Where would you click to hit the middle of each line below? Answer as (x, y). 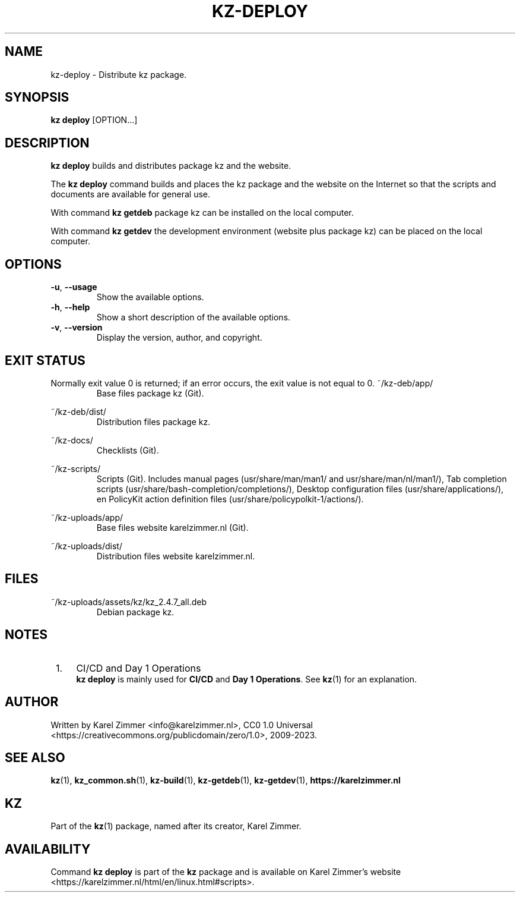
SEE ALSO (35, 757)
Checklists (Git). (128, 450)
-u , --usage (74, 287)
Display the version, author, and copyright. (179, 338)
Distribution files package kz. (153, 421)
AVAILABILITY (48, 849)
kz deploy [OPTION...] (94, 120)
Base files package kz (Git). (150, 393)
